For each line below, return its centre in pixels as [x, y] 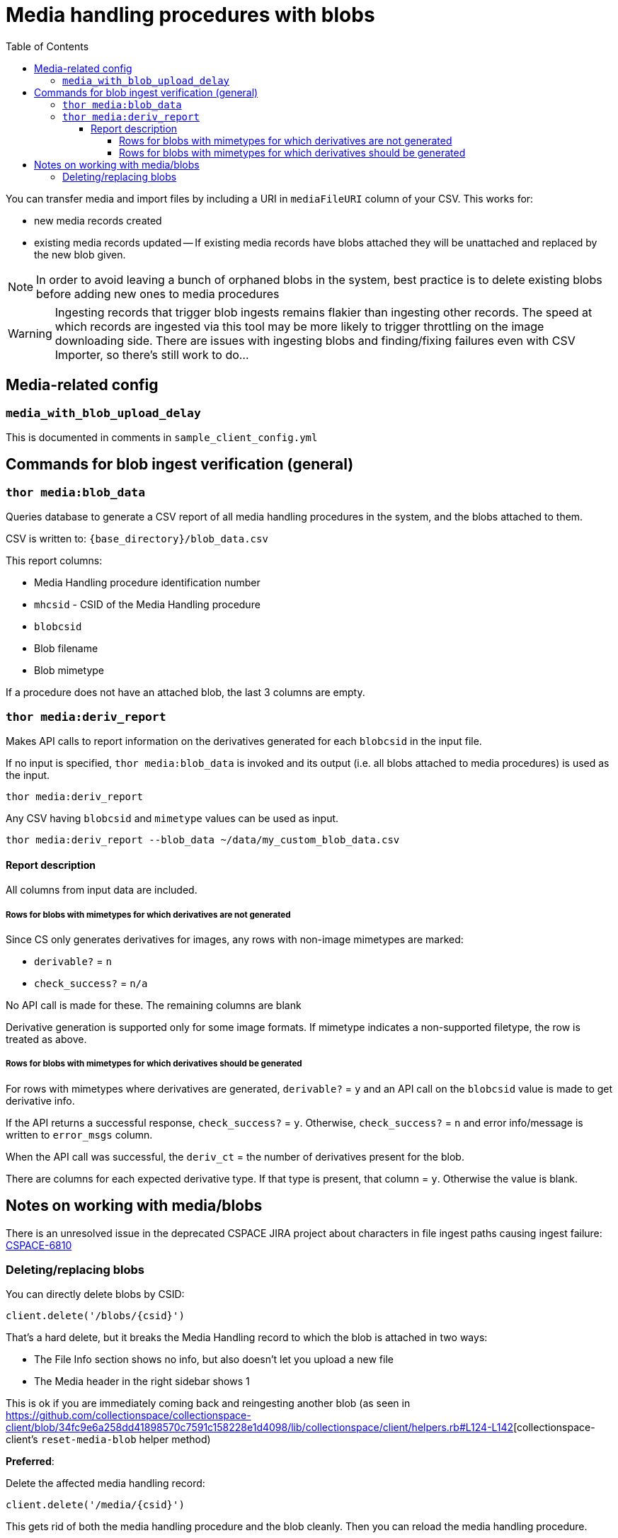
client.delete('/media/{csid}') [95, 1505]
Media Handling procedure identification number [147, 583]
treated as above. [46, 1039]
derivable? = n [73, 961]
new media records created [98, 220]
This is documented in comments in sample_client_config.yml [162, 437]
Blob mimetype [69, 671]
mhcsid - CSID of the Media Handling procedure [147, 605]
